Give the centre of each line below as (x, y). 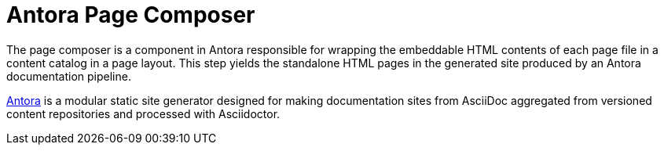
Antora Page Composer (131, 15)
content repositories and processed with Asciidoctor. (143, 113)
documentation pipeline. (69, 76)
